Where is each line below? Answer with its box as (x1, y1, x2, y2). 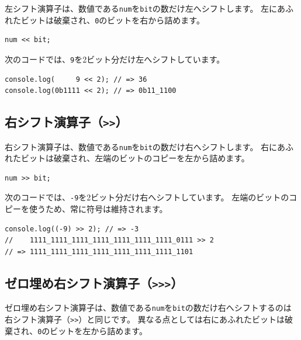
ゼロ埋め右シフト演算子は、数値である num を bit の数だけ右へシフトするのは (5, 301, 292, 314)
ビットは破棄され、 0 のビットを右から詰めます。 (20, 13, 205, 26)
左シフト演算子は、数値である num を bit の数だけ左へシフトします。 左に (5, 2, 278, 14)
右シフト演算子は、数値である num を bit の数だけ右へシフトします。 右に (5, 140, 278, 152)
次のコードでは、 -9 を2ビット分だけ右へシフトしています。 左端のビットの (5, 191, 289, 203)
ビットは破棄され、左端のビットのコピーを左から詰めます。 (20, 152, 250, 164)
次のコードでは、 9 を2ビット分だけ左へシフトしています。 (5, 53, 225, 65)
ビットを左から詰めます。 (50, 324, 147, 336)
